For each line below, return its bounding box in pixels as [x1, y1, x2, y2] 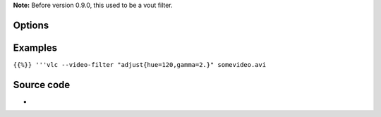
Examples [13, 42, 58, 54]
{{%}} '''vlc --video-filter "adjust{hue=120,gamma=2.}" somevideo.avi [13, 61, 267, 68]
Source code [13, 78, 71, 91]
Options [13, 19, 49, 31]
